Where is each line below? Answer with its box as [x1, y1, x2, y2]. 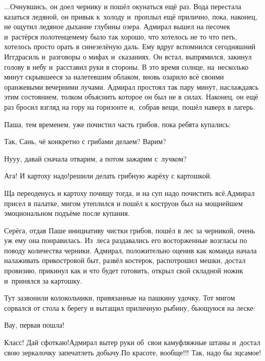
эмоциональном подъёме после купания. [4, 208, 130, 218]
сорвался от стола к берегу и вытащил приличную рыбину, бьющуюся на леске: [4, 302, 255, 313]
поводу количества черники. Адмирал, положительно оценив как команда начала [4, 245, 257, 255]
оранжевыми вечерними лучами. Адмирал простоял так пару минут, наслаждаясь [4, 81, 259, 92]
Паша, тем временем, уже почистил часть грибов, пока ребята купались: [4, 118, 231, 129]
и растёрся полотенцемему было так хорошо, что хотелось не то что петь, [4, 31, 237, 42]
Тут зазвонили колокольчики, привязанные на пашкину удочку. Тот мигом [4, 292, 235, 303]
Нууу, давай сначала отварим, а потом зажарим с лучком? [4, 153, 187, 164]
